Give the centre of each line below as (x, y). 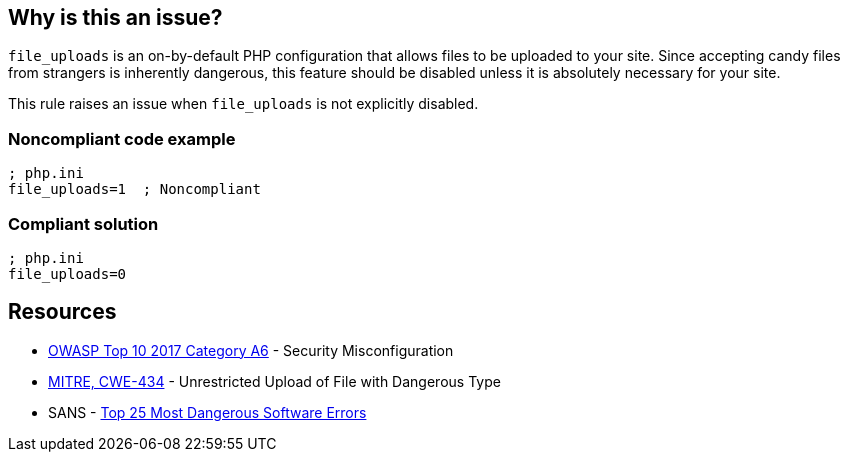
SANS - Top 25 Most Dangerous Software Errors (207, 412)
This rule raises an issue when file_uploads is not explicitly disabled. (243, 104)
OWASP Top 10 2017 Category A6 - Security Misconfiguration (251, 350)
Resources (62, 312)
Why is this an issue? (115, 17)
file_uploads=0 (67, 273)
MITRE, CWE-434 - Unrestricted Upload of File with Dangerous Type (274, 381)
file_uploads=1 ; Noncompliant (134, 189)
